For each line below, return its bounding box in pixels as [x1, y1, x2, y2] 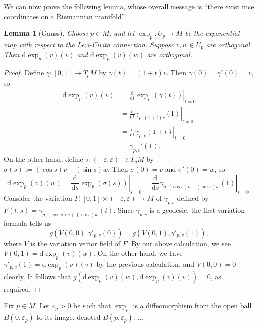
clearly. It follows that [4, 271, 71, 281]
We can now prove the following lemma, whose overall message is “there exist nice [4, 1, 254, 11]
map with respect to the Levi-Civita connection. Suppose [4, 39, 174, 49]
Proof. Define [4, 67, 44, 78]
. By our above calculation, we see [127, 238, 231, 248]
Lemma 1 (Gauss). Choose [4, 28, 88, 38]
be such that [73, 300, 111, 311]
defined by [177, 193, 209, 203]
